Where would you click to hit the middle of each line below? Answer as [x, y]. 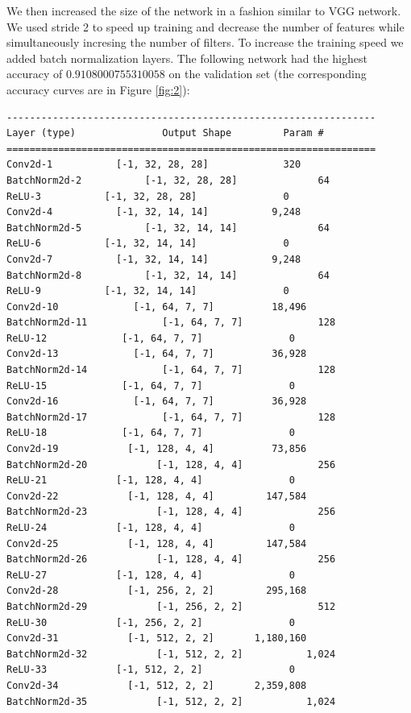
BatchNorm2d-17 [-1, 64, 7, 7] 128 [171, 417]
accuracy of [35, 74]
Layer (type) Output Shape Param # [165, 133]
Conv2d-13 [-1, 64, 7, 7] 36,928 [157, 354]
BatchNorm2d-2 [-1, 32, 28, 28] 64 [168, 180]
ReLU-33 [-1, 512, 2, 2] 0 [151, 670]
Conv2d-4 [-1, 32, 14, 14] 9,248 [154, 212]
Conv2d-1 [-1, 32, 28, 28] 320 [154, 165]
